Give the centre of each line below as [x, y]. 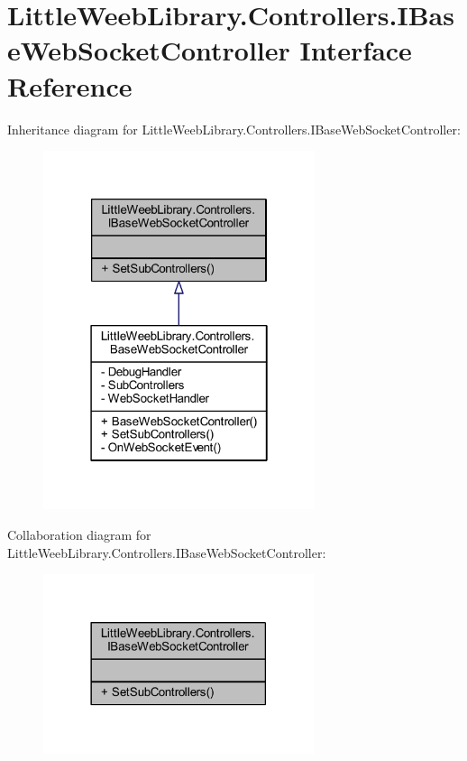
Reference [70, 85]
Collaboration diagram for [79, 534]
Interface [356, 50]
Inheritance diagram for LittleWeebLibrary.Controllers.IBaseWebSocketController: [234, 129]
